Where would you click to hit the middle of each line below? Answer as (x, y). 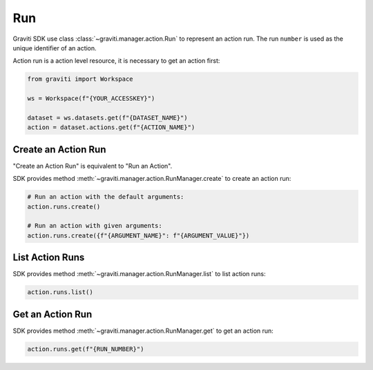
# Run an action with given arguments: (95, 226)
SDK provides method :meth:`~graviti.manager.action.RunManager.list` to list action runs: (139, 274)
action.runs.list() (60, 292)
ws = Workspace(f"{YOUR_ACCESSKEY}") (91, 99)
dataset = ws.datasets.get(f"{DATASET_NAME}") (107, 118)
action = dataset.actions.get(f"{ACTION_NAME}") (111, 127)
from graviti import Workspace (80, 79)
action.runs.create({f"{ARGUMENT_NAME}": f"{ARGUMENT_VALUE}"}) (138, 235)
